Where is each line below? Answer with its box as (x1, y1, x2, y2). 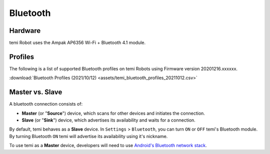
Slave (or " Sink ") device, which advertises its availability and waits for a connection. (21, 117, 196, 123)
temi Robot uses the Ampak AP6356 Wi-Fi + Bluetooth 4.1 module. (9, 40, 146, 46)
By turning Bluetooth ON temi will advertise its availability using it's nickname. (9, 133, 168, 139)
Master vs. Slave (9, 88, 62, 97)
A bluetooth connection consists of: (9, 101, 82, 107)
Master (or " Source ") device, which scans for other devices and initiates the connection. (21, 110, 205, 116)
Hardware (9, 26, 41, 35)
